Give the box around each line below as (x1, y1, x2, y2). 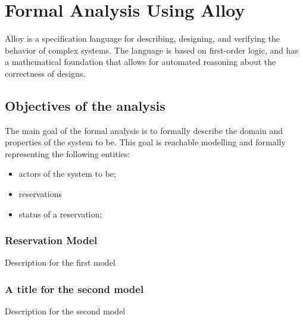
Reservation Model (5, 233, 98, 248)
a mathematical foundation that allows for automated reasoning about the (5, 55, 276, 68)
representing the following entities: (5, 147, 130, 160)
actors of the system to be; (18, 167, 116, 180)
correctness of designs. (5, 67, 86, 79)
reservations (18, 188, 62, 200)
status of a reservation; (18, 207, 102, 220)
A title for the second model (5, 282, 144, 296)
